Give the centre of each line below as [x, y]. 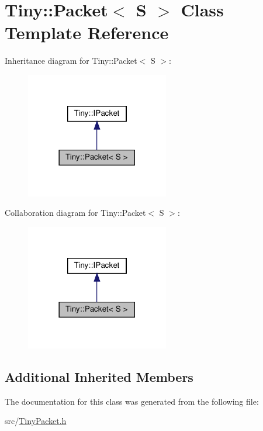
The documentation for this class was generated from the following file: [132, 401]
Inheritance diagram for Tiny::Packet [71, 61]
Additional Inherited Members [99, 376]
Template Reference [87, 32]
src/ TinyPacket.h [36, 421]
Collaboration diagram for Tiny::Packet [75, 213]
